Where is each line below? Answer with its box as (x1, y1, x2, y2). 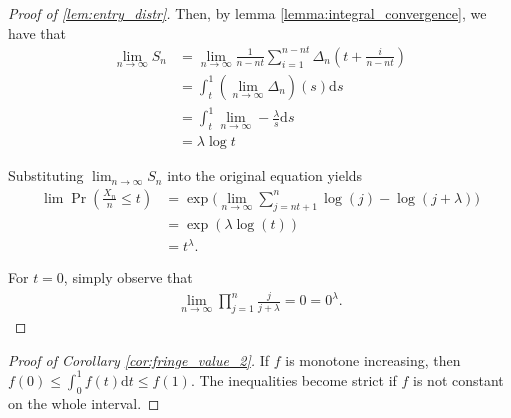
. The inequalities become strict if (190, 369, 397, 390)
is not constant (413, 369, 504, 390)
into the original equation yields (167, 165, 363, 186)
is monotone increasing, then (285, 349, 461, 370)
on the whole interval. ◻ (8, 392, 160, 413)
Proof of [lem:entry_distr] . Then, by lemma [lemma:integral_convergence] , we (8, 3, 487, 23)
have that (8, 22, 66, 43)
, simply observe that (63, 267, 193, 288)
